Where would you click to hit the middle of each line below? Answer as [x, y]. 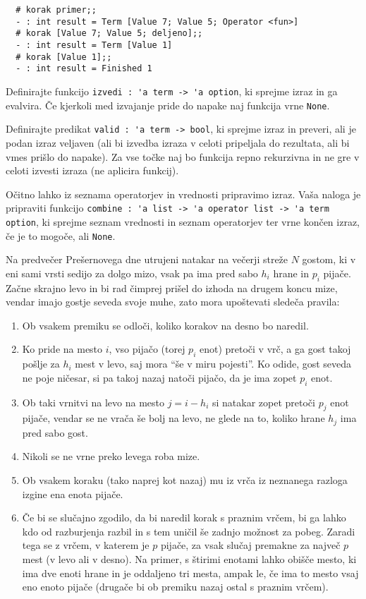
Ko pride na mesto [62, 349]
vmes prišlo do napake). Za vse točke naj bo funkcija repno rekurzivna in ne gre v [183, 156]
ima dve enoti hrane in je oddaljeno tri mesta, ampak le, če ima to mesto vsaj [190, 573]
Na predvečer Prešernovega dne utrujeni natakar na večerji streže [147, 259]
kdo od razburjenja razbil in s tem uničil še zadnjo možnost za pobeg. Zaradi [189, 531]
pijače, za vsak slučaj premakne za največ [250, 545]
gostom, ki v [329, 259]
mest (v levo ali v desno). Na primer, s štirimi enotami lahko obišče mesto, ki [189, 559]
